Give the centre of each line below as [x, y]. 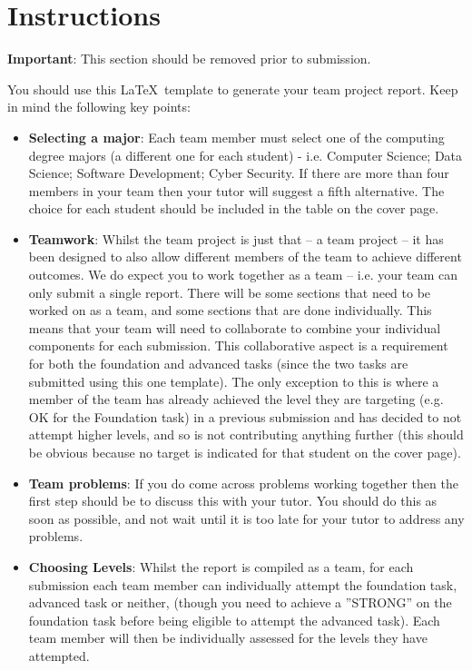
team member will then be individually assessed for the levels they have [228, 638]
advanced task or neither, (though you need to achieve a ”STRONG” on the [240, 602]
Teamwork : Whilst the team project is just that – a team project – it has [236, 238]
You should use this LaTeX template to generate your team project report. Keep [233, 89]
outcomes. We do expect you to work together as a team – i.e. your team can [243, 275]
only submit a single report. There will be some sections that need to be [230, 292]
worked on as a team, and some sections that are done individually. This [230, 310]
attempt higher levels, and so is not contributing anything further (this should [246, 434]
